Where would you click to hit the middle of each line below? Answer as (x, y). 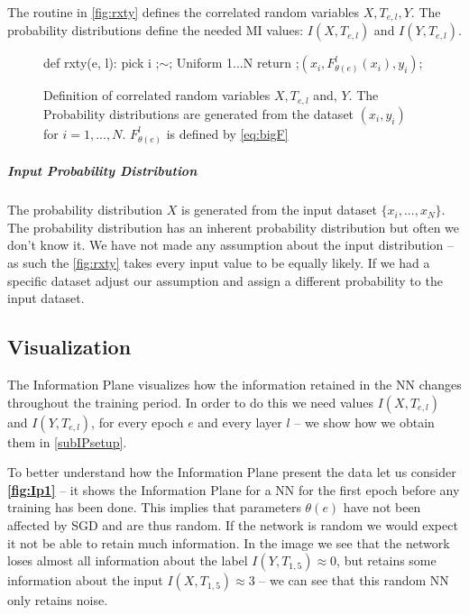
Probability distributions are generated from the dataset (199, 113)
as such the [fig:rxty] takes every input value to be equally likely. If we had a (219, 262)
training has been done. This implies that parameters (154, 507)
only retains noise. (58, 600)
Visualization (69, 347)
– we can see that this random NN (354, 580)
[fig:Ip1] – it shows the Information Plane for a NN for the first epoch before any (234, 489)
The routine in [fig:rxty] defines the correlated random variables (184, 12)
